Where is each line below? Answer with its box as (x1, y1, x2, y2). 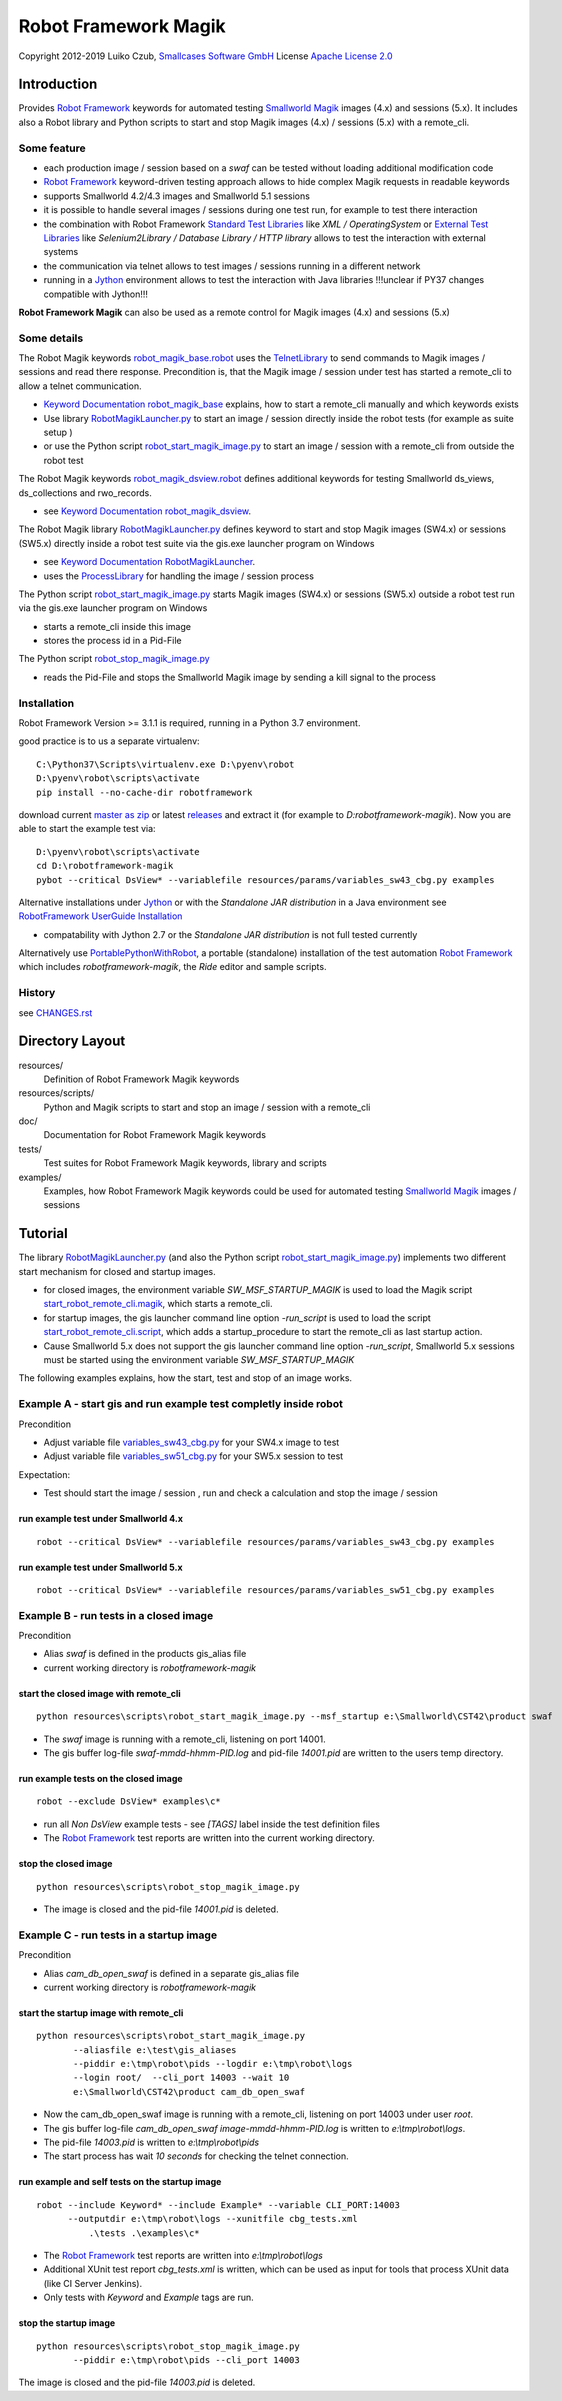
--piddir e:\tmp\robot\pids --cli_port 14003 (73, 2354, 300, 2365)
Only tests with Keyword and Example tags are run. (43, 2291, 254, 2304)
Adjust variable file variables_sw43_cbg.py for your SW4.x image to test (43, 1436, 340, 1448)
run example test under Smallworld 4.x (18, 1513, 184, 1525)
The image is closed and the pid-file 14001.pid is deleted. (43, 1903, 279, 1915)
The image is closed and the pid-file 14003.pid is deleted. (18, 2376, 256, 2389)
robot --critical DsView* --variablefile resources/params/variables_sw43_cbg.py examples (36, 1536, 495, 1547)
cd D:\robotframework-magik (36, 860, 174, 872)
